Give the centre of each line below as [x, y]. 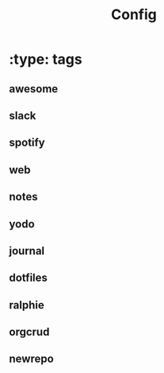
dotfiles [29, 278]
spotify [27, 143]
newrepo [31, 359]
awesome [34, 89]
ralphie [27, 305]
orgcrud [29, 332]
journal [27, 251]
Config [134, 15]
